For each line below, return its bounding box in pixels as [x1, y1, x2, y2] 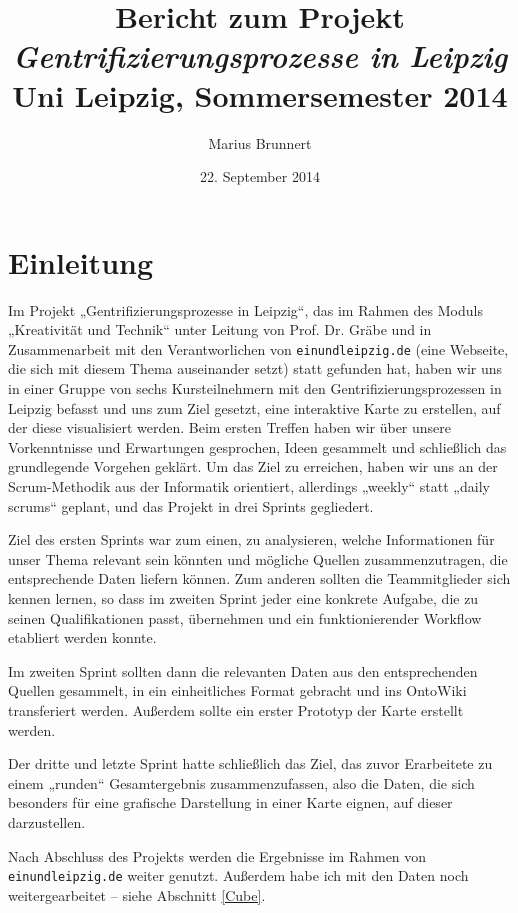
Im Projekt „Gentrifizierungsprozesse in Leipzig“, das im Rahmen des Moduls [8, 299, 483, 320]
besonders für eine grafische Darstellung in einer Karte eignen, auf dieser [8, 792, 453, 813]
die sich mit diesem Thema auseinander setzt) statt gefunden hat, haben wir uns [8, 358, 503, 379]
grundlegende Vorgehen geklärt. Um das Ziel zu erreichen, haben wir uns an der [8, 456, 498, 477]
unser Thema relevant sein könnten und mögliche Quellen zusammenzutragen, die [8, 548, 508, 569]
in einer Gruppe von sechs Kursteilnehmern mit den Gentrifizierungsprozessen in [8, 378, 502, 399]
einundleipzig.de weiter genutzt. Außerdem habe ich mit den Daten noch [8, 865, 469, 886]
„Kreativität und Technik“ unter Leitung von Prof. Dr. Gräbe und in [8, 319, 432, 340]
